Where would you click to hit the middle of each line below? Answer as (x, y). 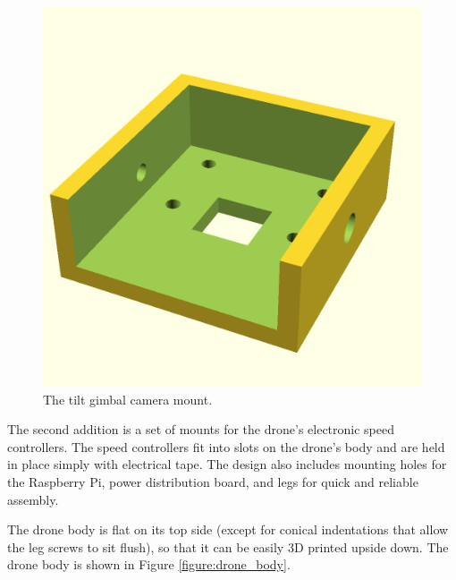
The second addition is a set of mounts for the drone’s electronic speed (201, 429)
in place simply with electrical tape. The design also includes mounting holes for (227, 464)
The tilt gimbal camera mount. (128, 399)
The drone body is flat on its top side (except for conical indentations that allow (228, 529)
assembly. (33, 499)
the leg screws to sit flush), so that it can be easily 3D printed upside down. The (228, 546)
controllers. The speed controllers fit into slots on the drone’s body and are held (226, 446)
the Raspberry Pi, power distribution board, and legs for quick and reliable (213, 481)
